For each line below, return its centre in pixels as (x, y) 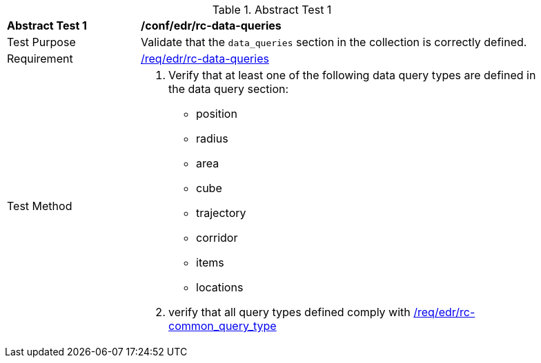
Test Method (40, 206)
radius (212, 138)
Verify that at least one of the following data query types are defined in (352, 75)
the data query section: (229, 89)
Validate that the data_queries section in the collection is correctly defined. (334, 42)
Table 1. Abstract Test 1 (272, 10)
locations (220, 287)
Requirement (40, 59)
